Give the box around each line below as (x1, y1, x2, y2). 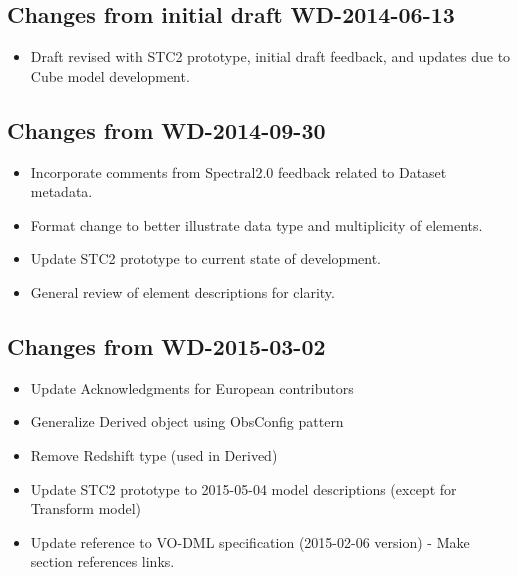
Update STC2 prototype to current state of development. (30, 248, 381, 269)
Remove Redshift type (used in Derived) (30, 444, 278, 465)
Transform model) (30, 498, 142, 519)
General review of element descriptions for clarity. (30, 281, 335, 302)
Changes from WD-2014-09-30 (7, 114, 326, 145)
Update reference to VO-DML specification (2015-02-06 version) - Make (30, 531, 470, 552)
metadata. (30, 181, 93, 202)
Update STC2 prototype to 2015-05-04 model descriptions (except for (30, 478, 457, 499)
